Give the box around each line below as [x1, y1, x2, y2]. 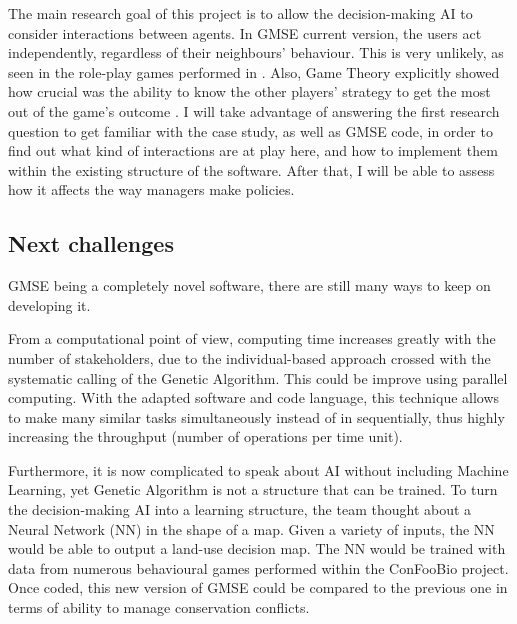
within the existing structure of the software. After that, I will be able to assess [8, 159, 495, 180]
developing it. [8, 294, 91, 315]
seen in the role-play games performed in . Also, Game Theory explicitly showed [8, 61, 500, 82]
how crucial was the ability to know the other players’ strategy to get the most [8, 81, 491, 102]
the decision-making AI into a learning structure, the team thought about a [8, 499, 472, 520]
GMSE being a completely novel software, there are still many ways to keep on [8, 275, 491, 296]
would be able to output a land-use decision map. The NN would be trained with [8, 538, 506, 559]
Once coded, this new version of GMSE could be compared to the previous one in [8, 577, 508, 598]
